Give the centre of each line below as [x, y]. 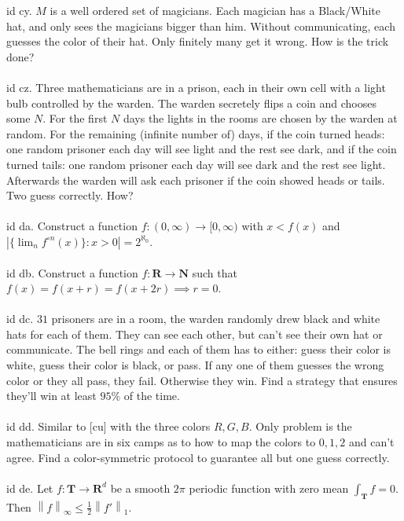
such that [215, 272]
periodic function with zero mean [269, 488]
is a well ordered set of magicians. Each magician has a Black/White [215, 10]
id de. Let [30, 488]
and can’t [371, 442]
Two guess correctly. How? [70, 195]
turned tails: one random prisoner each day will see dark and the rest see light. [196, 164]
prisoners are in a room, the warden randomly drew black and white [216, 319]
